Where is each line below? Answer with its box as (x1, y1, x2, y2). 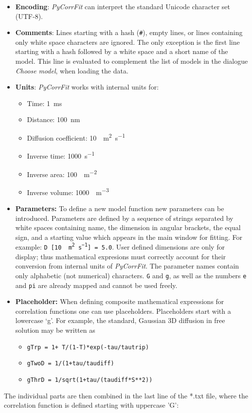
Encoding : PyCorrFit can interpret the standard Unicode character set (15, 1, 231, 11)
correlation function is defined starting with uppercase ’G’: (4, 400, 179, 410)
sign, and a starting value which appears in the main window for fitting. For (15, 232, 242, 242)
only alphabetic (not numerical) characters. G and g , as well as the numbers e (15, 270, 247, 280)
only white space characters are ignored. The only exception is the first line (15, 36, 240, 47)
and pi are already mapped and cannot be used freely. (15, 280, 178, 290)
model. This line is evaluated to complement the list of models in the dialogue (15, 56, 248, 66)
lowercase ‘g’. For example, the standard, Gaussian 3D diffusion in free (15, 315, 225, 325)
